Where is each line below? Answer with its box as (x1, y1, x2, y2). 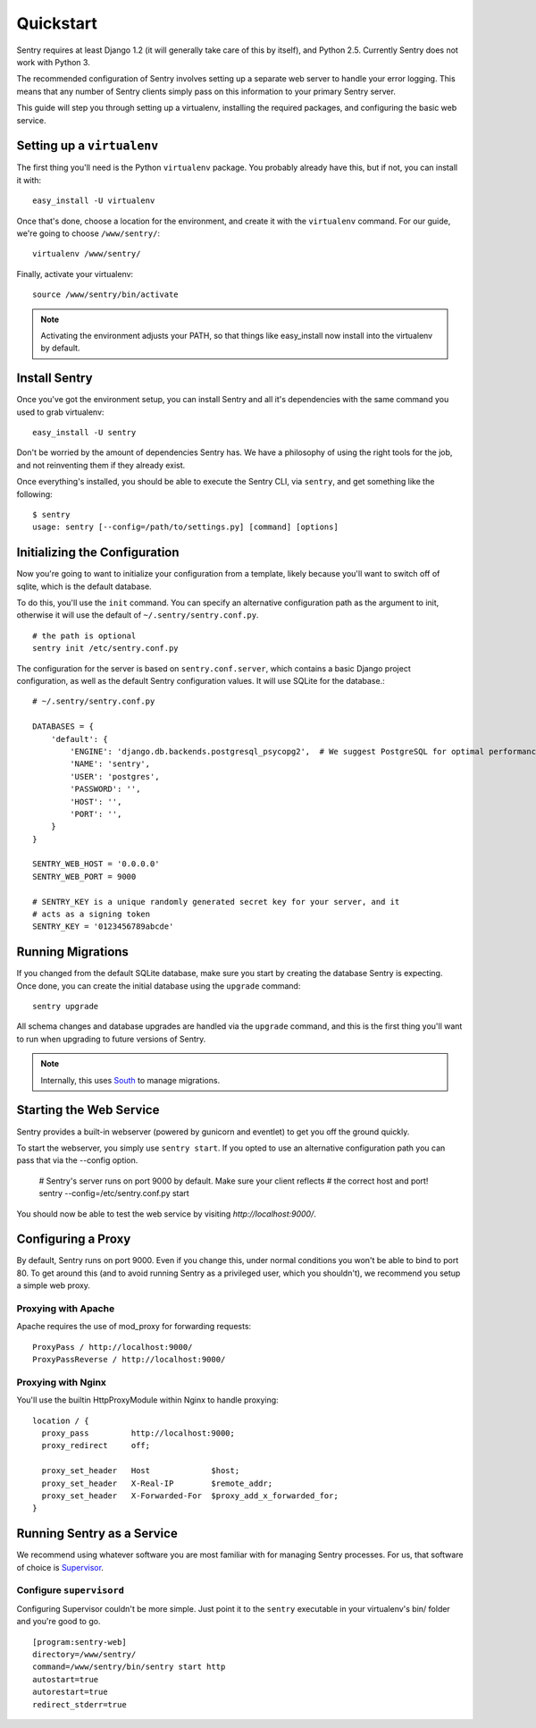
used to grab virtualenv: (16, 407, 105, 417)
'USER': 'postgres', (70, 771, 160, 781)
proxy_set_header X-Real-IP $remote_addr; (41, 1478, 272, 1488)
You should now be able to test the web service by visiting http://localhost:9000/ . (16, 1208, 316, 1219)
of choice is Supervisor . (16, 1562, 105, 1572)
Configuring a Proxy (16, 1232, 131, 1247)
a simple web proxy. (16, 1280, 91, 1291)
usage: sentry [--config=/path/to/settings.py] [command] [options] (32, 522, 339, 532)
